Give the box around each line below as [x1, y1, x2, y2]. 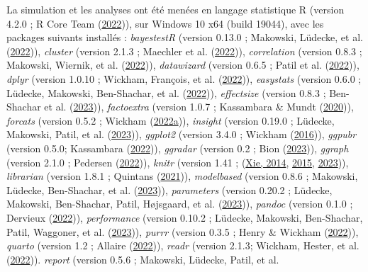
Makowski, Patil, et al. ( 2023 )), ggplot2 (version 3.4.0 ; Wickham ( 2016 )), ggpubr [6, 127, 357, 142]
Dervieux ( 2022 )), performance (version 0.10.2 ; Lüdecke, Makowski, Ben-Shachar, [6, 210, 363, 225]
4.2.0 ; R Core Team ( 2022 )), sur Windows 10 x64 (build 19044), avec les [6, 16, 324, 30]
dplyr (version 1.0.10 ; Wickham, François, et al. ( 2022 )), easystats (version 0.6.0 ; [6, 71, 362, 86]
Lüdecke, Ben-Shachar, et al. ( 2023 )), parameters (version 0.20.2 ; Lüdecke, [6, 182, 333, 197]
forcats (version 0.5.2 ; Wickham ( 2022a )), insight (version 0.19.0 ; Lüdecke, [6, 113, 335, 127]
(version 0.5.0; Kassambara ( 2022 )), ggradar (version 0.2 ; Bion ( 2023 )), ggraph [6, 140, 349, 155]
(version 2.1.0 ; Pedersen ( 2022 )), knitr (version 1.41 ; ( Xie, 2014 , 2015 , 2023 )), [6, 154, 349, 169]
